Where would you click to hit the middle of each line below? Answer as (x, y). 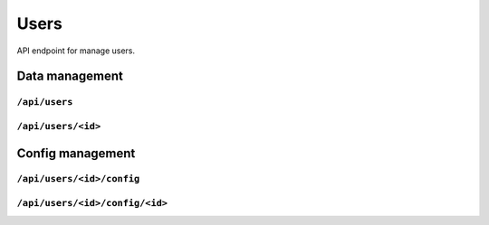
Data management (70, 76)
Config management (76, 153)
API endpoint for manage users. (76, 51)
